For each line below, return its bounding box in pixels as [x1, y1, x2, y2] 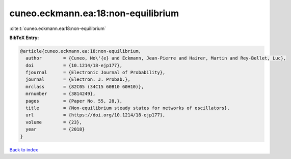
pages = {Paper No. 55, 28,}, [25, 98, 122, 104]
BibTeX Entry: [9, 35, 39, 41]
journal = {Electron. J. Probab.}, [25, 77, 131, 82]
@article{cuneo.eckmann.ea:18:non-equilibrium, [20, 48, 141, 54]
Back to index [9, 146, 38, 152]
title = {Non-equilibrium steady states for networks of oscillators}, [25, 105, 230, 111]
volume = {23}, [25, 119, 83, 125]
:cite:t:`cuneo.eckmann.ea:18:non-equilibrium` [9, 25, 107, 31]
